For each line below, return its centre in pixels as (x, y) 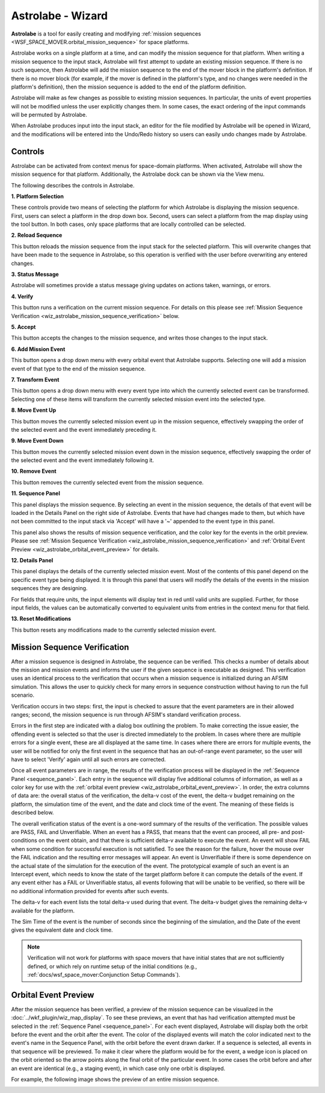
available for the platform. (43, 911)
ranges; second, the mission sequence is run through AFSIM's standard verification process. (126, 714)
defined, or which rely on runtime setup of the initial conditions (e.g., (112, 966)
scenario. (23, 695)
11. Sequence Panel (36, 493)
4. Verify (22, 296)
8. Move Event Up (34, 410)
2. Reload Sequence (37, 235)
